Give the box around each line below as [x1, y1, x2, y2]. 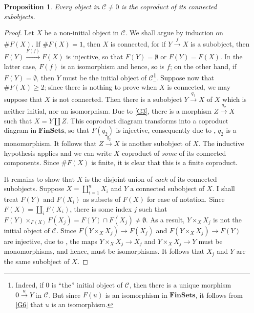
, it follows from [195, 289, 243, 300]
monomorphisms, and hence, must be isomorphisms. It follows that [4, 246, 205, 256]
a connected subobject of [130, 183, 205, 193]
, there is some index [70, 203, 132, 214]
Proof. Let [4, 27, 34, 38]
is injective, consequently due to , [116, 125, 216, 135]
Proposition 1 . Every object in [4, 1, 100, 11]
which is [222, 94, 247, 104]
